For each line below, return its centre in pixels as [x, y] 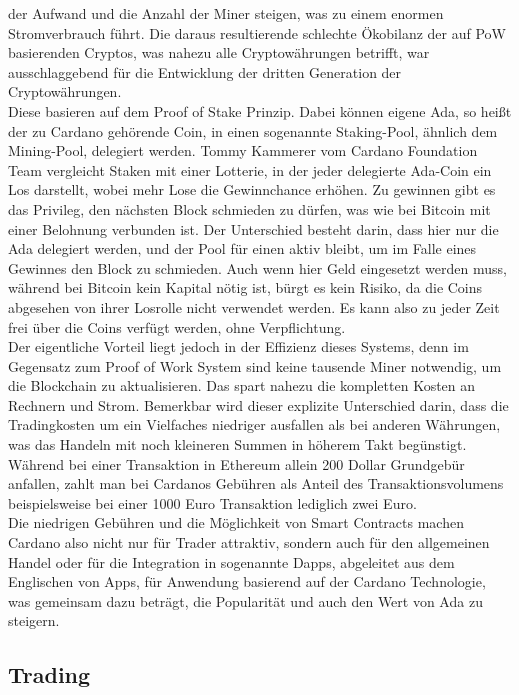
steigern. [34, 620]
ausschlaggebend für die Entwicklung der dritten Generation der [205, 71]
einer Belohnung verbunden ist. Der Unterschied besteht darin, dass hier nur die [253, 228]
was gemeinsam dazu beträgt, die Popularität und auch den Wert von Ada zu [245, 600]
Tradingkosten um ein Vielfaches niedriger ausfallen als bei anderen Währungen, [254, 424]
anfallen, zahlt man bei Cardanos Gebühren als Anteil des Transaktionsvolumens [256, 483]
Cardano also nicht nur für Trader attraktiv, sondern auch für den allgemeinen [249, 542]
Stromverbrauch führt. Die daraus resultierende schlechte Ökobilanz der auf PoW [257, 32]
